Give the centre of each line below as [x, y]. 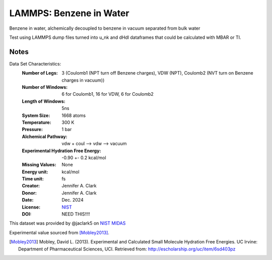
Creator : [31, 186]
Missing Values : [39, 165]
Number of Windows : [45, 87]
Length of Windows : [44, 101]
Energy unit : [35, 172]
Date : [28, 200]
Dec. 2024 [73, 200]
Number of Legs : [40, 73]
